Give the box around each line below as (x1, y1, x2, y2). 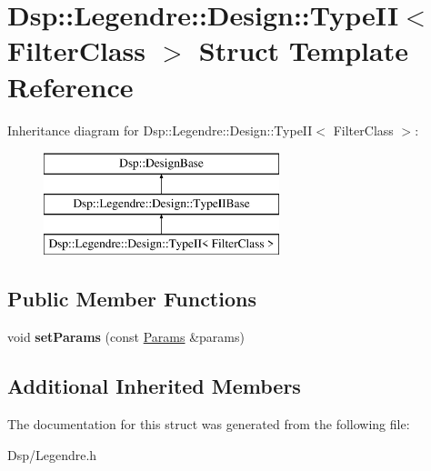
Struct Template (198, 32, 408, 69)
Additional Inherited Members (7, 372, 301, 400)
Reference (7, 67, 134, 105)
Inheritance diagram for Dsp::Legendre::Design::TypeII (7, 120, 313, 139)
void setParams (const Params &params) (7, 327, 245, 346)
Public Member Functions (7, 285, 256, 313)
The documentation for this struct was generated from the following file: (7, 415, 410, 434)
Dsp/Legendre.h (7, 445, 97, 464)
